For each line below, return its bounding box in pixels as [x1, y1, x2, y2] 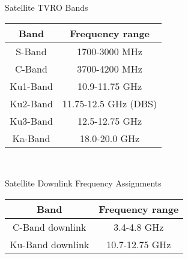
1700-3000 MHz [77, 44, 142, 58]
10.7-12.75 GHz [106, 237, 171, 251]
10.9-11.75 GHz [77, 79, 142, 93]
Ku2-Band [10, 96, 53, 110]
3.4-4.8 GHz [114, 219, 164, 234]
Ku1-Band [10, 79, 53, 93]
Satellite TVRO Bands [5, 1, 88, 13]
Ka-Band [12, 131, 50, 145]
